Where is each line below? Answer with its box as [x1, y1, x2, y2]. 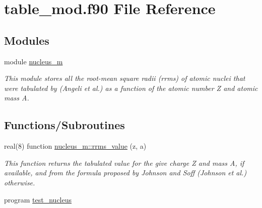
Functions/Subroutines [4, 117, 125, 133]
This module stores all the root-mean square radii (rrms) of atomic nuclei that [4, 73, 245, 83]
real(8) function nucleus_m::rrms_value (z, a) [4, 141, 147, 151]
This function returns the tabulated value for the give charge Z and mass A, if [4, 157, 244, 168]
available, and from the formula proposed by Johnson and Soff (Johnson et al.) [4, 167, 247, 178]
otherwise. [4, 177, 35, 187]
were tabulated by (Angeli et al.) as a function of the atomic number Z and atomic [4, 82, 258, 93]
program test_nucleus [4, 194, 72, 204]
